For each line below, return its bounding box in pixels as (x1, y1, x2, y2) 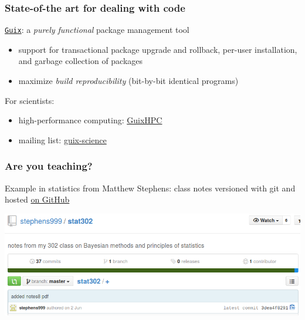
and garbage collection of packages (18, 55, 143, 67)
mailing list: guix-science (18, 133, 107, 146)
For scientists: (5, 94, 55, 106)
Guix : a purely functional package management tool (5, 23, 189, 36)
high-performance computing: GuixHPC (18, 114, 162, 126)
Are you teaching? (5, 159, 93, 173)
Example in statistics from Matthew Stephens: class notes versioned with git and (5, 181, 296, 194)
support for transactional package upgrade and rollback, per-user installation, (18, 43, 297, 55)
